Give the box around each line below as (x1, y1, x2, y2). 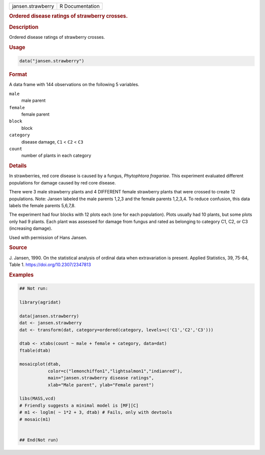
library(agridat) (19, 299, 61, 305)
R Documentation (59, 3, 100, 9)
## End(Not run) (19, 437, 59, 443)
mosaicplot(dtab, (19, 362, 61, 367)
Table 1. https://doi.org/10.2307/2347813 (9, 261, 91, 268)
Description (9, 24, 39, 30)
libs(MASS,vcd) (19, 396, 56, 401)
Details (9, 162, 27, 169)
